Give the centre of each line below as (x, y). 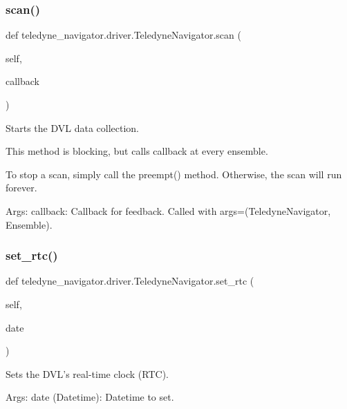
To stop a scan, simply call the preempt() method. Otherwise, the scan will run (174, 174)
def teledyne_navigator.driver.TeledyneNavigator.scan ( (123, 35)
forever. (21, 188)
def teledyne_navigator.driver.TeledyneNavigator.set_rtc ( (130, 281)
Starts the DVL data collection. (73, 127)
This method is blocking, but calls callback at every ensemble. (137, 151)
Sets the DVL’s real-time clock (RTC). (87, 373)
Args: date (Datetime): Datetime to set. (90, 397)
